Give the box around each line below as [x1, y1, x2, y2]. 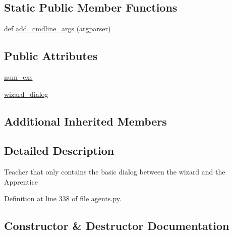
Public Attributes [4, 48, 98, 64]
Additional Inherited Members [4, 113, 167, 129]
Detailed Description [4, 143, 114, 158]
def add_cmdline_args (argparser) [4, 23, 111, 34]
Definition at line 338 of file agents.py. [4, 193, 122, 204]
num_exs [4, 72, 33, 82]
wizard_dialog [4, 88, 48, 99]
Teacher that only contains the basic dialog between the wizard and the [4, 166, 225, 177]
